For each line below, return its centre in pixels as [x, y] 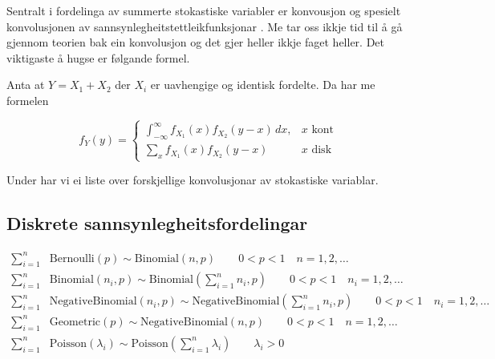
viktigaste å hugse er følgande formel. [98, 57]
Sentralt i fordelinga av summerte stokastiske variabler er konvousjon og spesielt [204, 10]
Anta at [26, 85]
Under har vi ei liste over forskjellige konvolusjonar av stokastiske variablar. [193, 180]
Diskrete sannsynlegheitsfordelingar [157, 223]
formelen [28, 100]
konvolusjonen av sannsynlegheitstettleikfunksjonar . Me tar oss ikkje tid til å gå [205, 26]
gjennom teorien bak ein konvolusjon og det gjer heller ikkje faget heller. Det [196, 42]
